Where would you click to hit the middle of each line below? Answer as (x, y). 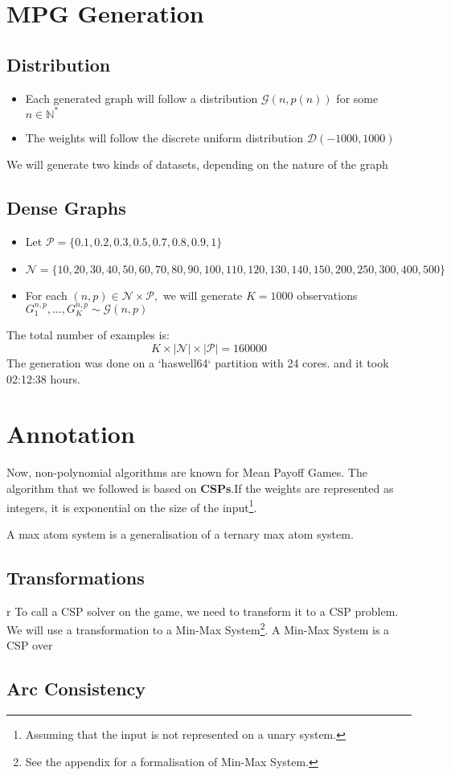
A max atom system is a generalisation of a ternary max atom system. (180, 533)
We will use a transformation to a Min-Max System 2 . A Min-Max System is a (198, 628)
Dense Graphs (66, 208)
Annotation (71, 434)
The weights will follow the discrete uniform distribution (164, 137)
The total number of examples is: (88, 335)
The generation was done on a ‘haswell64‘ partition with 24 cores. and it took (198, 363)
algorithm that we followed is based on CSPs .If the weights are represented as (200, 488)
